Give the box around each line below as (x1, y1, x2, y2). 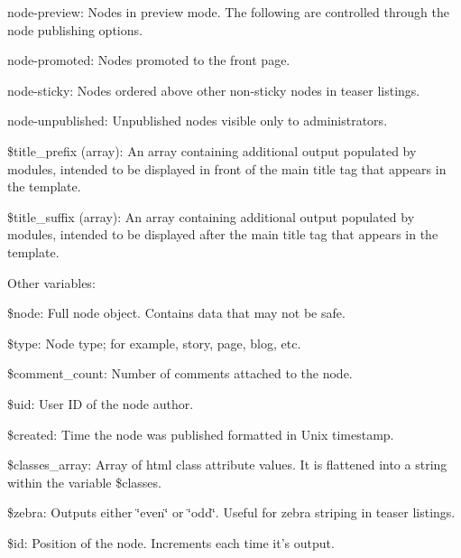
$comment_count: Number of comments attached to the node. (7, 364, 353, 383)
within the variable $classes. (7, 472, 161, 491)
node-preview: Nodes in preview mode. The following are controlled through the (7, 3, 449, 21)
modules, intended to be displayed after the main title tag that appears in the (7, 225, 438, 244)
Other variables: (7, 273, 96, 292)
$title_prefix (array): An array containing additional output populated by (7, 141, 417, 160)
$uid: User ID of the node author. (7, 394, 194, 413)
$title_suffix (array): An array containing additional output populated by (7, 207, 415, 226)
